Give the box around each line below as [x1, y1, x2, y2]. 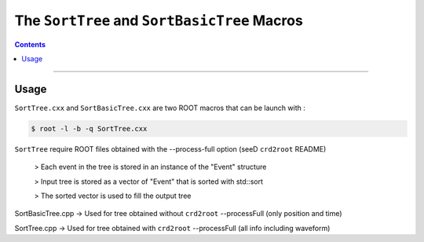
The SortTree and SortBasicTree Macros [14, 12, 304, 29]
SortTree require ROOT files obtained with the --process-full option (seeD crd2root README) [14, 144, 327, 153]
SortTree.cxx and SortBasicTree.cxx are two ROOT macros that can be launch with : [14, 103, 305, 112]
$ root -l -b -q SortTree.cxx [31, 124, 148, 133]
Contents [14, 39, 46, 49]
